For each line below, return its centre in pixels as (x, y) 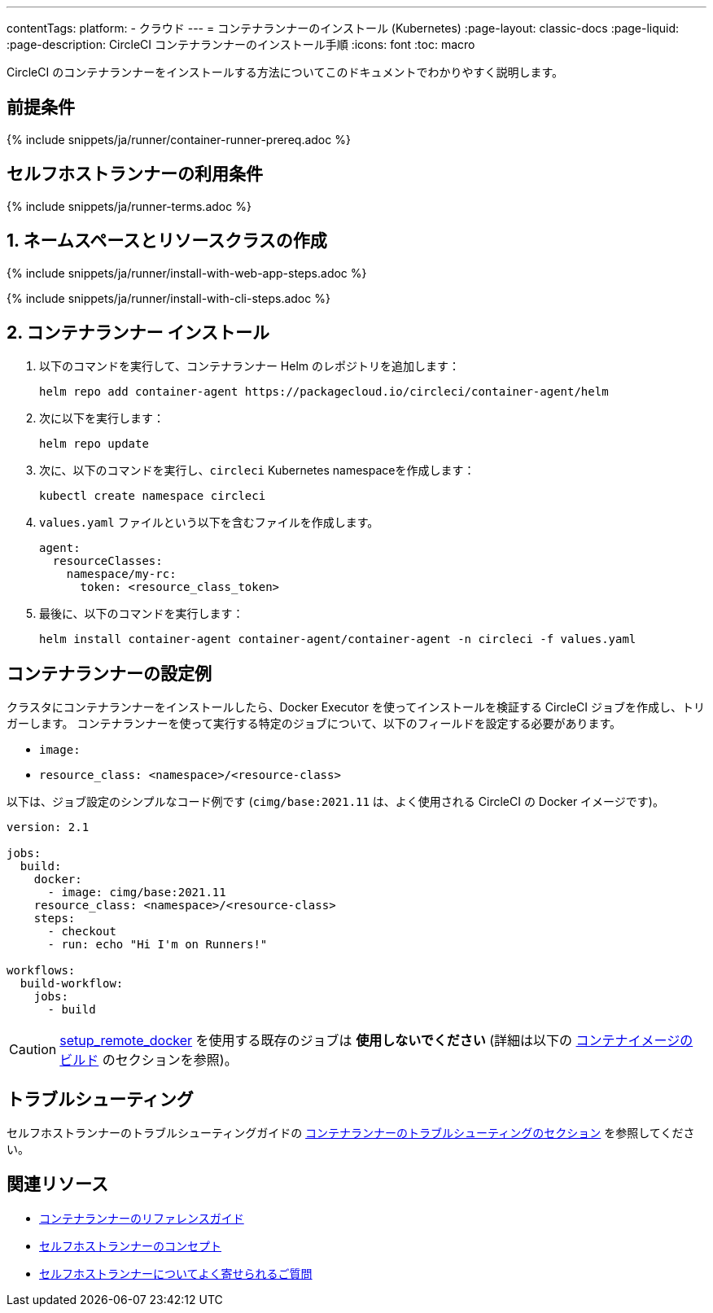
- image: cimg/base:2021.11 (137, 893)
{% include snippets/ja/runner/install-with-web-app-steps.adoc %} (187, 273)
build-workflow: (72, 984)
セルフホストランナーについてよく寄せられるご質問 (176, 1273)
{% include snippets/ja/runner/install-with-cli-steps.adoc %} (168, 298)
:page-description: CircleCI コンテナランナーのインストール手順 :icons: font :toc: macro (241, 44)
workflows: (41, 971)
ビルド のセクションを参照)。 (149, 1060)
